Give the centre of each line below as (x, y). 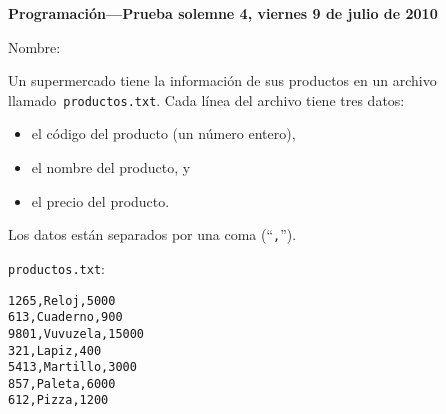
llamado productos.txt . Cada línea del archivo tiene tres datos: (206, 99)
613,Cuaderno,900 (65, 317)
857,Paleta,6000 (62, 383)
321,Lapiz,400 (55, 350)
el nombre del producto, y (111, 167)
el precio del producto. (100, 200)
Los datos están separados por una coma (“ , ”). (152, 234)
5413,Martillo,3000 (72, 367)
